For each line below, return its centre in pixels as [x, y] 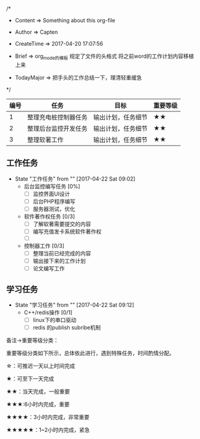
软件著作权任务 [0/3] [49, 216]
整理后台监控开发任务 [58, 128]
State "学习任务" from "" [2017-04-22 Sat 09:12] [74, 305]
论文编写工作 [49, 269]
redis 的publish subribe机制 [67, 328]
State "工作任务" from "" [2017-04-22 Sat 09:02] [75, 179]
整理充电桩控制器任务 [58, 117]
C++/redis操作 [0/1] [48, 312]
